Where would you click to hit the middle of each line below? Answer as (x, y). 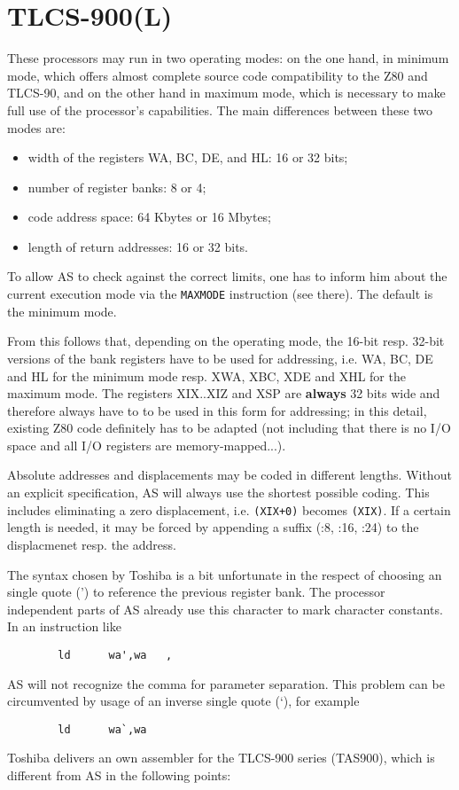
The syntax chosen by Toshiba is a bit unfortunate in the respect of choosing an (225, 574)
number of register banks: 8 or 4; (117, 187)
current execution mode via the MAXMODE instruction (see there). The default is (220, 294)
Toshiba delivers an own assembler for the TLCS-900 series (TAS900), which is (221, 758)
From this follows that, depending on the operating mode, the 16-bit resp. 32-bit (226, 341)
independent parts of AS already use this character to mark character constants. (225, 609)
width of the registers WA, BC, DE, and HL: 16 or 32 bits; (188, 157)
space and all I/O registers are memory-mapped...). (147, 445)
